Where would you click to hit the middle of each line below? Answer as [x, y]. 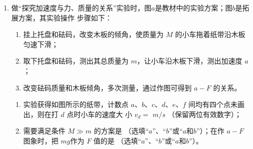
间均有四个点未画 [217, 104]
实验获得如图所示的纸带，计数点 [76, 104]
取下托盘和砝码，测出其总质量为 [76, 61]
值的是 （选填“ [117, 140]
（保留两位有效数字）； [205, 114]
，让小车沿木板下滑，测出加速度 [190, 61]
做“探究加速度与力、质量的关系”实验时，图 [81, 7]
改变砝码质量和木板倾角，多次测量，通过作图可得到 [107, 87]
